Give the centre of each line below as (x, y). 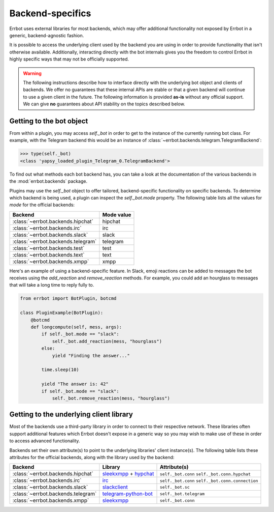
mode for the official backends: (42, 205)
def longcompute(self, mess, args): (76, 327)
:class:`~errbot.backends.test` (48, 248)
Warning (32, 73)
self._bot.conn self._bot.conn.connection (209, 481)
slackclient (115, 487)
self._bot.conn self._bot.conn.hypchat (205, 474)
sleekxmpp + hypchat (128, 474)
